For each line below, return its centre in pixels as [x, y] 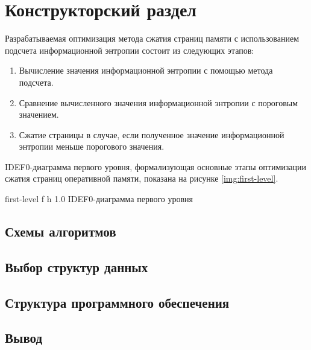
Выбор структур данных [77, 266]
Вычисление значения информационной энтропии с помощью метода [146, 70]
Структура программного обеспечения [117, 302]
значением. [39, 114]
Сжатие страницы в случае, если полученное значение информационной [152, 134]
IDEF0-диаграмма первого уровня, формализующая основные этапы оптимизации [155, 166]
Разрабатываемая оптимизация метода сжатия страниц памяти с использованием [152, 38]
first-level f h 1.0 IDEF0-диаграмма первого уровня [99, 199]
